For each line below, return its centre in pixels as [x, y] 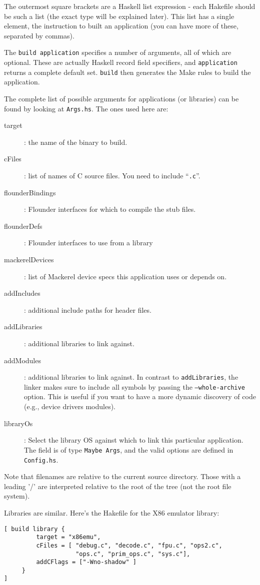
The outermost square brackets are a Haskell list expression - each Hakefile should [130, 6]
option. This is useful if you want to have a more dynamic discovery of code [140, 396]
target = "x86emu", [68, 537]
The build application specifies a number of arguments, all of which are [118, 52]
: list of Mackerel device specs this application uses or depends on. [125, 276]
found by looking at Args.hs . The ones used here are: [86, 108]
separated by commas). [39, 35]
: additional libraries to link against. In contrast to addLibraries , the [131, 377]
